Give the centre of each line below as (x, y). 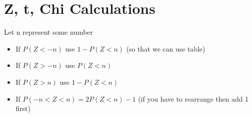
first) (23, 108)
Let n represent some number (49, 32)
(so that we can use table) (166, 48)
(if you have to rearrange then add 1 (193, 98)
